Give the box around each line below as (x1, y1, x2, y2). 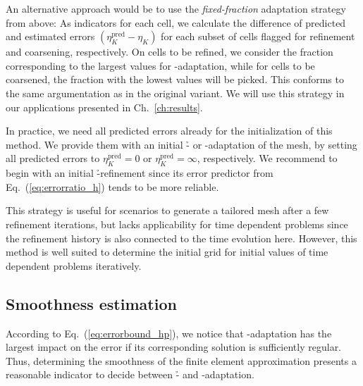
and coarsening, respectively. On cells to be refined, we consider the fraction (6, 44, 333, 59)
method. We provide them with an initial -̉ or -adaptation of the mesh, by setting (6, 137, 357, 151)
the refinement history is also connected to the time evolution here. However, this (6, 230, 357, 245)
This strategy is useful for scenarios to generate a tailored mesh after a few (6, 203, 329, 218)
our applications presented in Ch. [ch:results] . (6, 99, 203, 114)
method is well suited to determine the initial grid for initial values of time (6, 244, 328, 259)
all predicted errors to (6, 151, 100, 166)
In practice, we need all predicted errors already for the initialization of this (6, 123, 333, 138)
